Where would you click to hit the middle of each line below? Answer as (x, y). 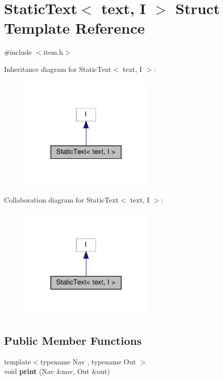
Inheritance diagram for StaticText (58, 69)
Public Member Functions (73, 341)
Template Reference (75, 28)
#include (18, 52)
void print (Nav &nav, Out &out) (57, 371)
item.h (53, 52)
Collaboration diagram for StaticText (62, 199)
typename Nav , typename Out (88, 361)
